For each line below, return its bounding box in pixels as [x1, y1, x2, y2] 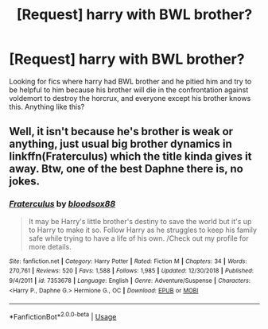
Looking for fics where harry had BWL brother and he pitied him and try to [9, 76, 252, 86]
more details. [28, 242, 72, 251]
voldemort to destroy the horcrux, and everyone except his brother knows [9, 93, 251, 103]
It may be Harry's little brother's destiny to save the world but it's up [28, 216, 252, 226]
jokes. [9, 175, 41, 188]
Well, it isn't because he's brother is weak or [9, 125, 234, 138]
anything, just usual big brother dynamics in [9, 137, 233, 151]
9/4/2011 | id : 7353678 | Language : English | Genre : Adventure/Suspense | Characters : [9, 277, 251, 284]
